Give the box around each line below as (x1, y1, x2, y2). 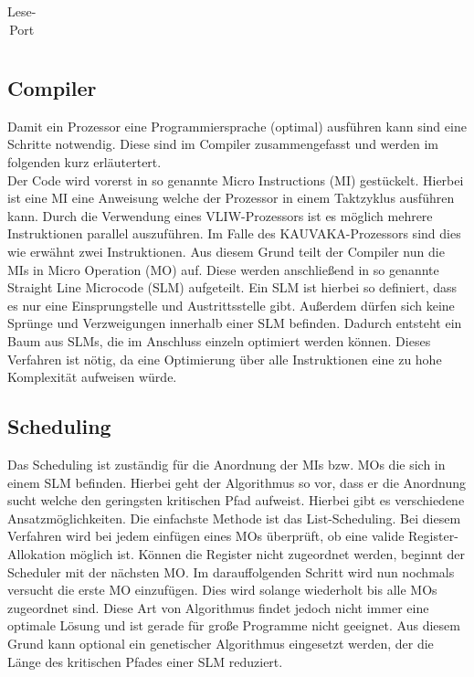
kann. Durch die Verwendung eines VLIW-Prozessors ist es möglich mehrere (7, 206, 433, 225)
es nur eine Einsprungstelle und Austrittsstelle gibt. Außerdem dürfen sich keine (7, 295, 455, 314)
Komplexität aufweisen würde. (7, 367, 177, 386)
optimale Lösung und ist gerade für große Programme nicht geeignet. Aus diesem (7, 616, 460, 635)
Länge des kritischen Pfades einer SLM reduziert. (7, 651, 283, 671)
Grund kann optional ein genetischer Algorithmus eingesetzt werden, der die (7, 633, 434, 652)
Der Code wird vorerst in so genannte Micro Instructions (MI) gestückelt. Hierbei (7, 170, 464, 189)
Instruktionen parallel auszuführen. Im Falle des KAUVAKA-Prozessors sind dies (7, 224, 461, 243)
